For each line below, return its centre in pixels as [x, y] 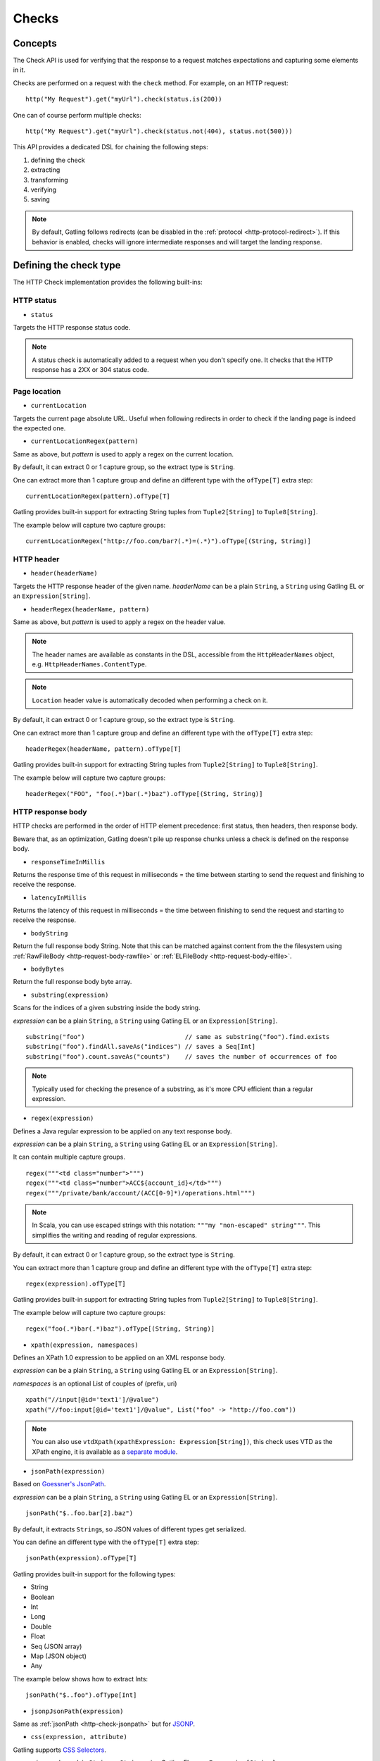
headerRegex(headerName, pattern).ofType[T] [104, 749]
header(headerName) [64, 573]
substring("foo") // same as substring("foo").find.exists [178, 1037]
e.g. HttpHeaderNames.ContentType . [89, 664]
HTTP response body [50, 811]
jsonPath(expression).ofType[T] [81, 1558]
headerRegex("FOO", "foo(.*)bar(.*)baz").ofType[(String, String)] [144, 794]
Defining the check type [67, 265]
